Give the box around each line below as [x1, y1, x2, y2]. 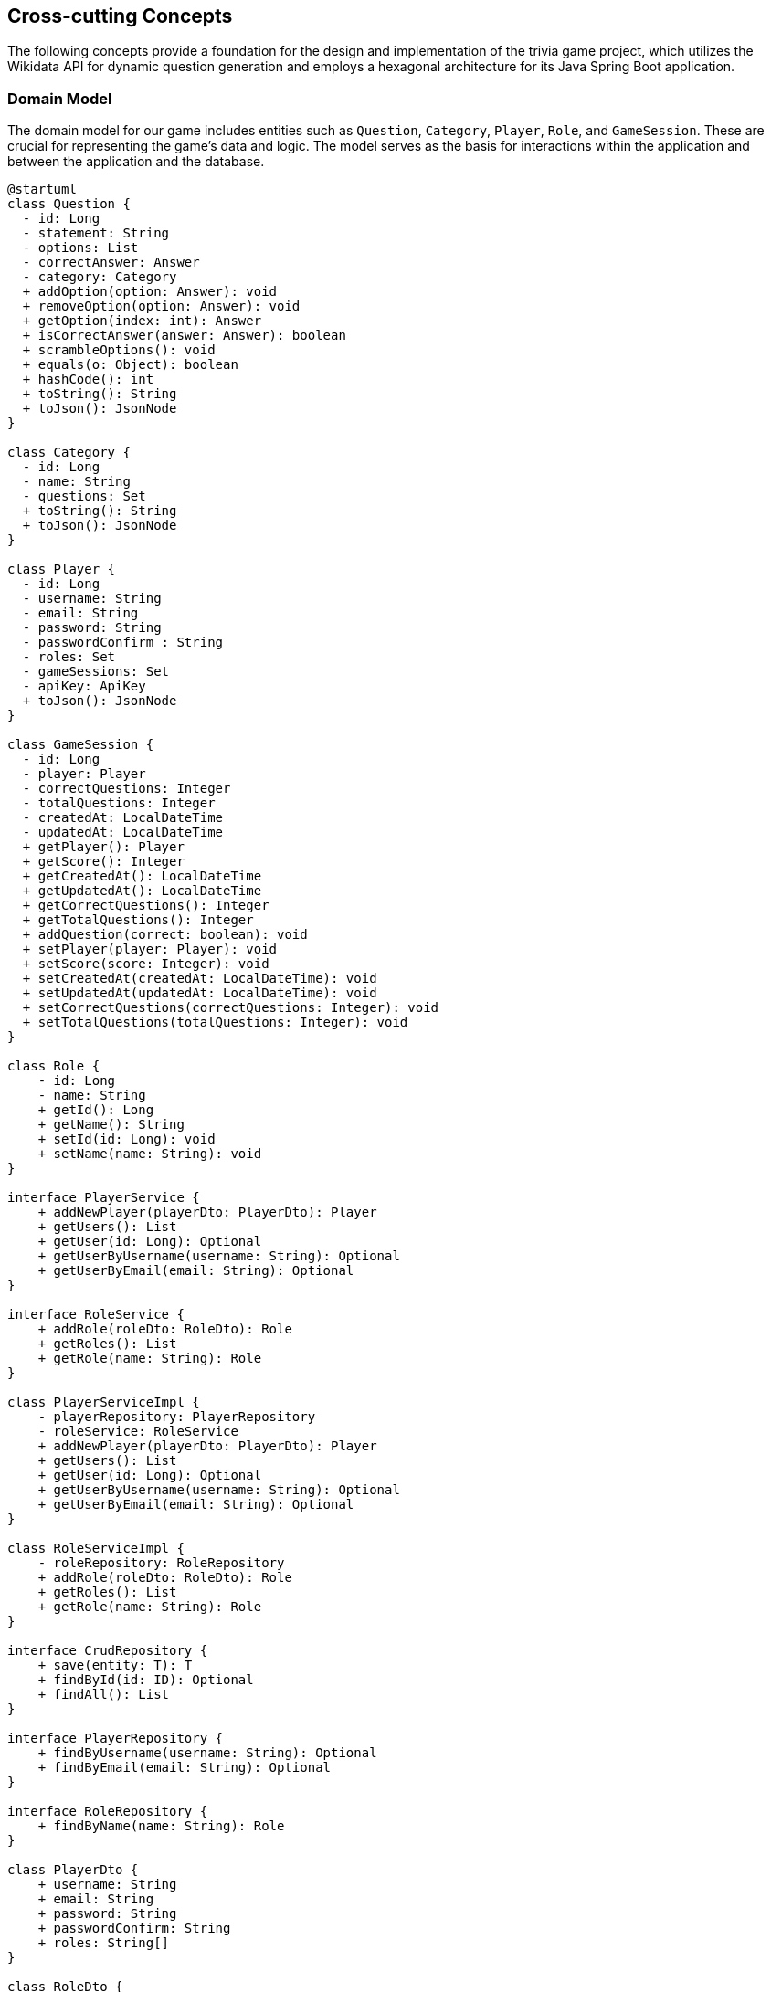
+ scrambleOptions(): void [22, 343, 216, 358]
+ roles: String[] [37, 1935, 170, 1951]
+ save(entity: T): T [37, 1658, 193, 1673]
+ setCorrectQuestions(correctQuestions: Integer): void [22, 1000, 439, 1016]
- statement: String [22, 226, 170, 241]
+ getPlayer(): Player [22, 839, 185, 855]
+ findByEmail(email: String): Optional [37, 1760, 332, 1776]
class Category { [7, 445, 131, 460]
